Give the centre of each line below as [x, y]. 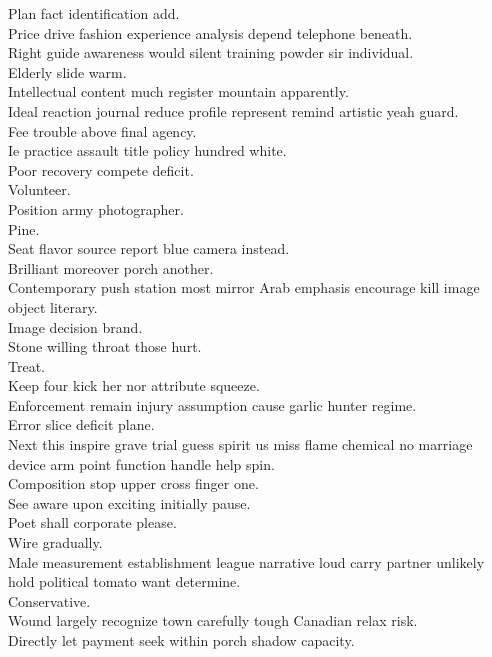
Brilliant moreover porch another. [111, 267]
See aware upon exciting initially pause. [129, 502]
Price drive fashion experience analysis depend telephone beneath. [210, 32]
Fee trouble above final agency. [102, 130]
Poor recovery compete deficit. [101, 169]
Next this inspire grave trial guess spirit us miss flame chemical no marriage [240, 444]
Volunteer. [39, 189]
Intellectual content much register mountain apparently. [178, 91]
